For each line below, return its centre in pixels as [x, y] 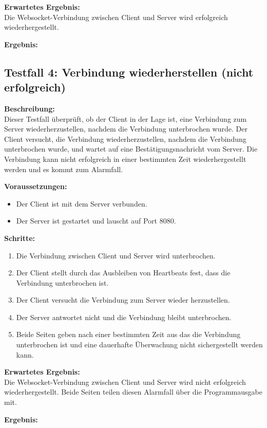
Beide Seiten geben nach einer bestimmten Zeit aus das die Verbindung [128, 334]
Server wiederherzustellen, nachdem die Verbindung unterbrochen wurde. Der [126, 129]
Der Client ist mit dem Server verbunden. [82, 203]
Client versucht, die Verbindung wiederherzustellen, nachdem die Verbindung [125, 138]
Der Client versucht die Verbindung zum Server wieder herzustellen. [123, 300]
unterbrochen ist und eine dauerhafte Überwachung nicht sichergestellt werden [139, 345]
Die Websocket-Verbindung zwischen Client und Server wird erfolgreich [116, 17]
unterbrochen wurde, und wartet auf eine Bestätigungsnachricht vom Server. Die [131, 149]
